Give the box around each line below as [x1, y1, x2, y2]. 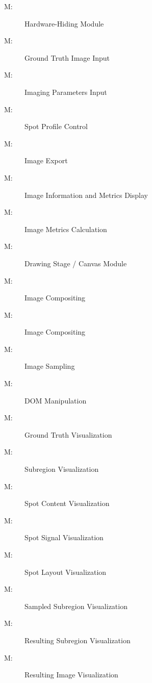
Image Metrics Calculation [24, 223, 107, 234]
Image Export [24, 155, 68, 166]
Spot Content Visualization [24, 498, 110, 509]
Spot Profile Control [24, 121, 88, 132]
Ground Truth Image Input [24, 52, 110, 63]
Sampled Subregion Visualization [24, 600, 128, 611]
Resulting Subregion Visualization [24, 635, 131, 645]
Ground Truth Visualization [24, 429, 112, 440]
